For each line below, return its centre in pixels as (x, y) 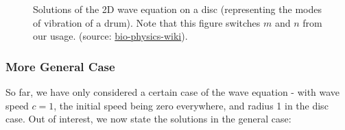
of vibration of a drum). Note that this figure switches (147, 22)
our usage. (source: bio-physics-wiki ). (110, 36)
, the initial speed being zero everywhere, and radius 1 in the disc (191, 105)
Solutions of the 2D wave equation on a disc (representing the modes (177, 9)
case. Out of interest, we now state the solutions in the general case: (148, 119)
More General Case (60, 66)
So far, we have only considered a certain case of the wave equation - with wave (173, 92)
